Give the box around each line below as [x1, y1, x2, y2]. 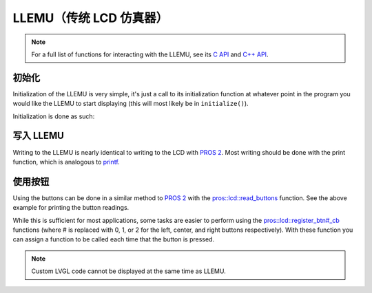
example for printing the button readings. [12, 204, 130, 212]
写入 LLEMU [12, 130, 65, 142]
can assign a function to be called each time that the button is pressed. [12, 235, 215, 243]
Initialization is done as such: [12, 112, 95, 120]
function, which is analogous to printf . [12, 158, 120, 166]
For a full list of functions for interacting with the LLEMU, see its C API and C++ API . [31, 50, 269, 58]
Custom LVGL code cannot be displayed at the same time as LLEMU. [31, 267, 227, 275]
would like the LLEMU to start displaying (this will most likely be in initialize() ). [12, 100, 249, 108]
